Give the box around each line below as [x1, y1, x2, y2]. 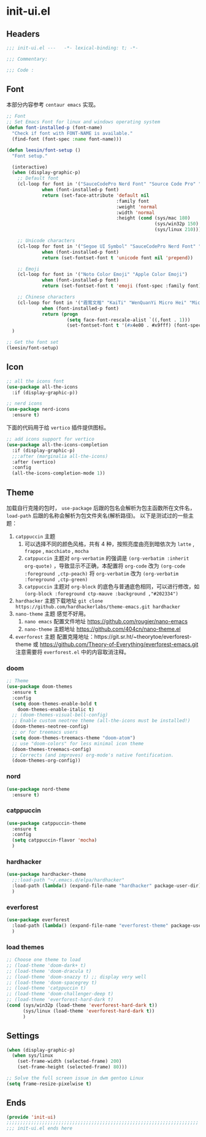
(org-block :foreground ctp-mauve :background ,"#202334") [24, 590, 179, 597]
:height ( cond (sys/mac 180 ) [116, 215, 191, 221]
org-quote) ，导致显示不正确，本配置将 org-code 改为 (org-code [24, 562, 186, 569]
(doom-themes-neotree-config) [12, 723, 89, 730]
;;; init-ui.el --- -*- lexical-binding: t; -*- [6, 45, 139, 51]
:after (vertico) [12, 458, 56, 465]
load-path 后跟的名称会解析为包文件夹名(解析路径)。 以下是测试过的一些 [6, 512, 189, 519]
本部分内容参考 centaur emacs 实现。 [6, 101, 99, 108]
